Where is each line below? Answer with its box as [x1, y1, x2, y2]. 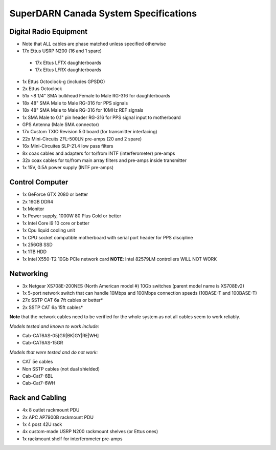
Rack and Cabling [9, 394, 66, 402]
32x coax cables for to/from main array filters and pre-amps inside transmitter [22, 157, 187, 163]
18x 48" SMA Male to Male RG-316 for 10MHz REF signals [22, 107, 144, 113]
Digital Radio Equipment [9, 27, 88, 36]
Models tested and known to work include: [9, 323, 100, 329]
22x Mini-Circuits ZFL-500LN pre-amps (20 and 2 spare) [22, 136, 142, 142]
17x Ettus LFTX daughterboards [35, 59, 102, 66]
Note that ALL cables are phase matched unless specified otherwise [22, 41, 166, 47]
